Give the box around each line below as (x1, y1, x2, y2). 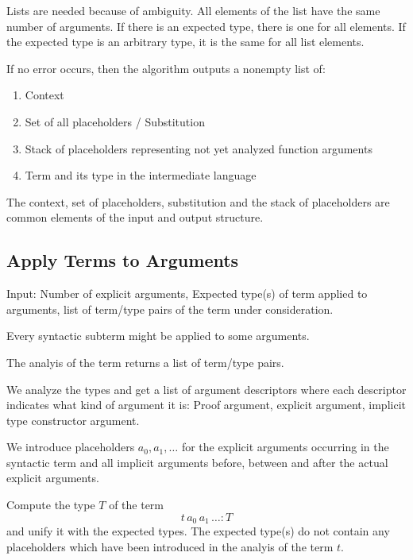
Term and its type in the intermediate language (25, 167, 257, 183)
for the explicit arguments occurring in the (181, 438, 389, 455)
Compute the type (6, 496, 95, 513)
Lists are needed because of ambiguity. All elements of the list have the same (6, 2, 380, 18)
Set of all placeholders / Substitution (25, 113, 205, 129)
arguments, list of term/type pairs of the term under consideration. (6, 300, 334, 317)
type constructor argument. (6, 411, 140, 428)
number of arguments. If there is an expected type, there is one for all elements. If (6, 17, 406, 34)
